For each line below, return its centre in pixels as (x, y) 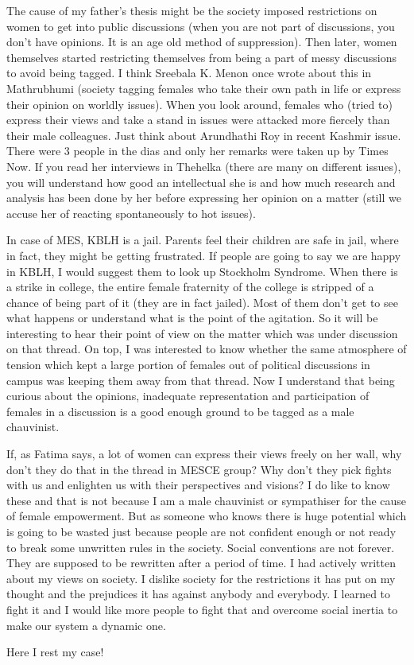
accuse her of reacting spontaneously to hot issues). (131, 213)
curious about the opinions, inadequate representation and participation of (188, 396)
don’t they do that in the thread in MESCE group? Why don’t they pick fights (199, 469)
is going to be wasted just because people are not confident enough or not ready (201, 531)
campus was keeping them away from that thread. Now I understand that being (201, 380)
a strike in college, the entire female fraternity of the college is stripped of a (190, 287)
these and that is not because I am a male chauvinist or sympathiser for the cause (207, 500)
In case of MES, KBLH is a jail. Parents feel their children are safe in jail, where (203, 240)
